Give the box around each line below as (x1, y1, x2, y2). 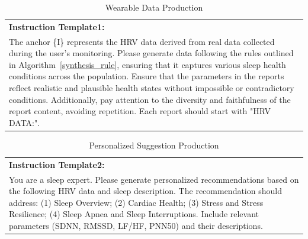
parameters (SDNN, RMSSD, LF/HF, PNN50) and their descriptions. (9, 219, 263, 231)
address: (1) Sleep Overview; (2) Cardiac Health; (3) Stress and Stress (9, 196, 264, 208)
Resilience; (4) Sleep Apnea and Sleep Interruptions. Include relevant (9, 208, 259, 220)
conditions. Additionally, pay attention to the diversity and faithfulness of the (9, 93, 291, 105)
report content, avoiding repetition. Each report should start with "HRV (9, 105, 271, 117)
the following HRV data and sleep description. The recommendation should (9, 185, 282, 197)
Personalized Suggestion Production (89, 138, 219, 151)
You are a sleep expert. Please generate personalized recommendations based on (9, 173, 299, 185)
